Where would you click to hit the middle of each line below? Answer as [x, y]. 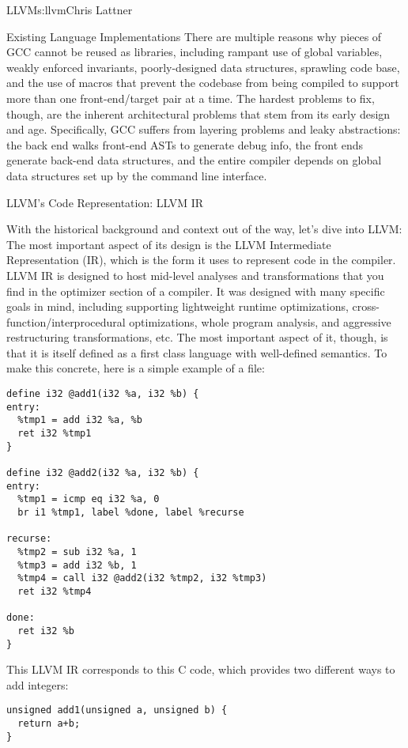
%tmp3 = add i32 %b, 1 [77, 565]
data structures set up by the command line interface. [137, 175]
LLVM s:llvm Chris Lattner [70, 9]
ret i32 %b [46, 631]
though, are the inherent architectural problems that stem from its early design [198, 113]
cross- [366, 306]
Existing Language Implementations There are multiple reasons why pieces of [194, 36]
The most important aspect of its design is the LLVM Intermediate [169, 244]
